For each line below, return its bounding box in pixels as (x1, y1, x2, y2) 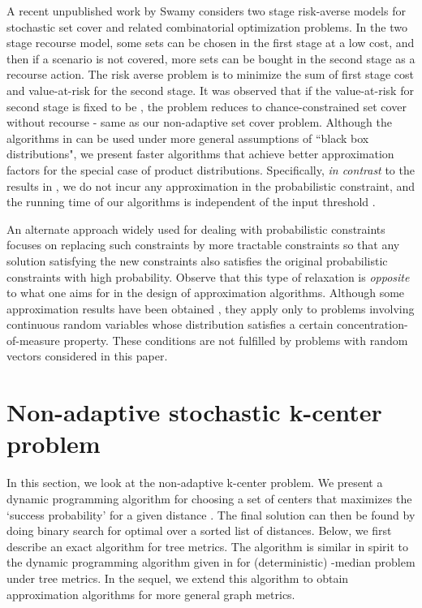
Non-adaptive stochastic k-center (6, 395, 382, 429)
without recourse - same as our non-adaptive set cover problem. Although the (6, 114, 392, 131)
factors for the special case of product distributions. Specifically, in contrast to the (6, 161, 415, 178)
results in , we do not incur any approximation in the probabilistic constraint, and (6, 177, 416, 194)
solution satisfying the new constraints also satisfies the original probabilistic (6, 252, 388, 269)
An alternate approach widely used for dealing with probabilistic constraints (6, 220, 385, 237)
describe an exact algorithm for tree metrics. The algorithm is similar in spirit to (6, 537, 408, 554)
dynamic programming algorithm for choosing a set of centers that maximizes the (6, 489, 412, 507)
